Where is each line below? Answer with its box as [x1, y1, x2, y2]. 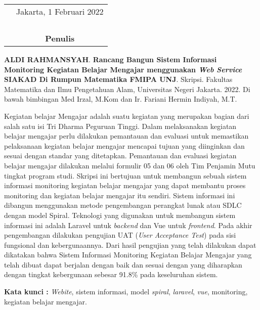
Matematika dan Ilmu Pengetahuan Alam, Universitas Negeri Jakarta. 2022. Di [4, 83, 250, 94]
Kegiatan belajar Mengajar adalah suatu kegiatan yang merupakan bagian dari [4, 110, 249, 121]
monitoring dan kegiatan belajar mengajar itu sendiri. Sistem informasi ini [4, 190, 235, 200]
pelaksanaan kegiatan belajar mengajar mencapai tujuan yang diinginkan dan [4, 140, 245, 151]
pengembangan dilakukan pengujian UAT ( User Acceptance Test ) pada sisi [4, 230, 236, 240]
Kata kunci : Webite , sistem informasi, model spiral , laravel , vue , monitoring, [4, 286, 248, 297]
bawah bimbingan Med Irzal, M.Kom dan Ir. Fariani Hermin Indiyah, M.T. [4, 94, 237, 104]
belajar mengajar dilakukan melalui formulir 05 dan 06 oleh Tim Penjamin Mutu [4, 160, 255, 170]
